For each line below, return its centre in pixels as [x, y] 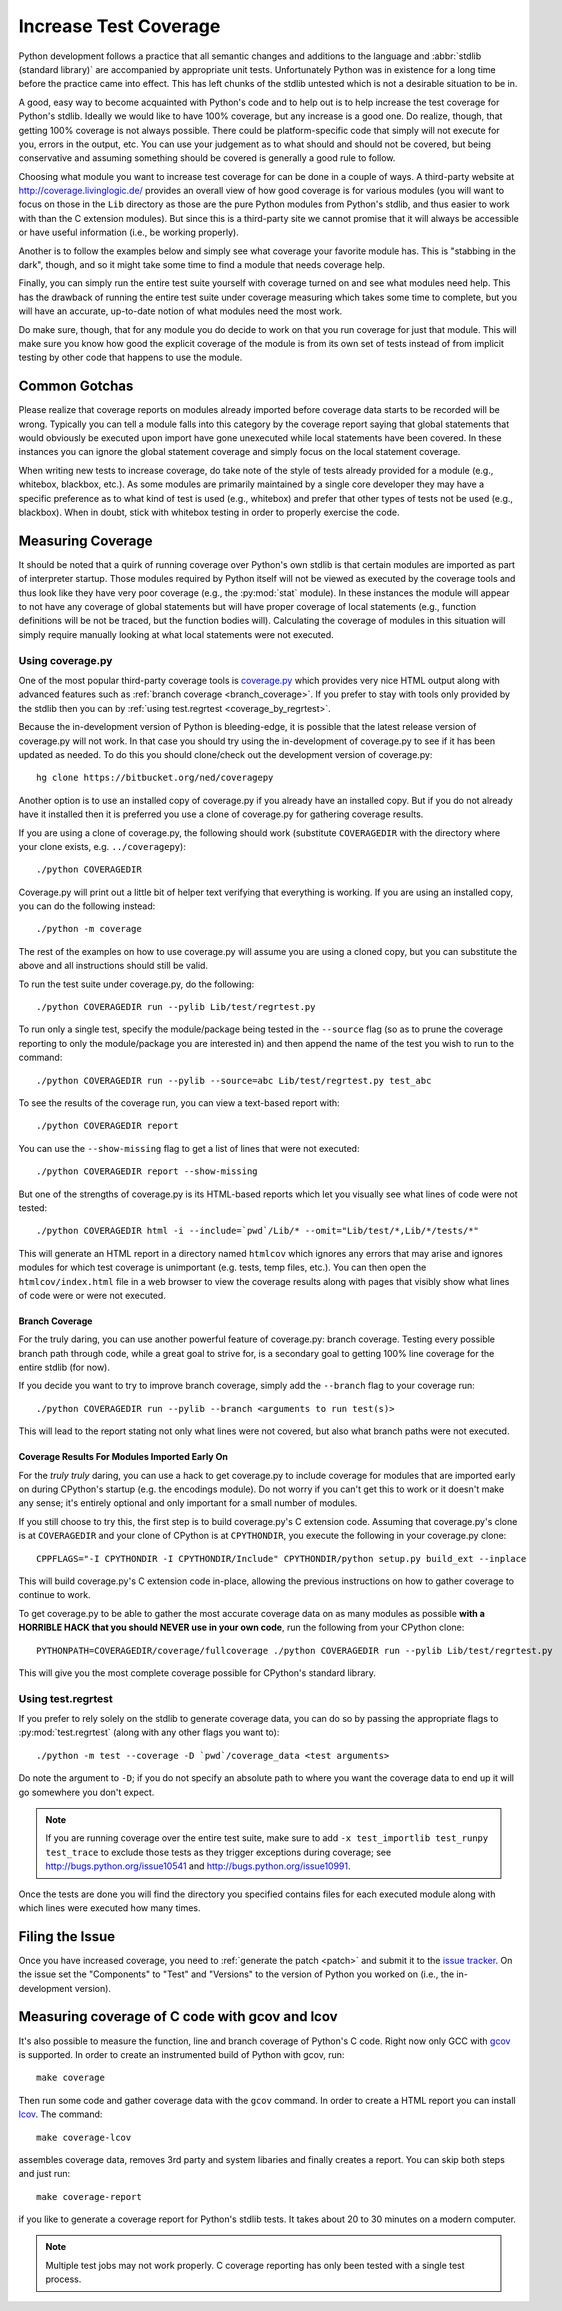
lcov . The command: [60, 2114]
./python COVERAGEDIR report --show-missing [147, 1171]
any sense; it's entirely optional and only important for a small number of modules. [188, 1503]
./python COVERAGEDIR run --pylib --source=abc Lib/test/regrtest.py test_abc [234, 1080]
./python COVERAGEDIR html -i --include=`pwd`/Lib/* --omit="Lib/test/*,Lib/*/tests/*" [258, 1231]
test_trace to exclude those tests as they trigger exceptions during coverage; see [218, 1852]
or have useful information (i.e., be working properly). [128, 232]
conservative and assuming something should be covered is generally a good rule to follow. [207, 158]
